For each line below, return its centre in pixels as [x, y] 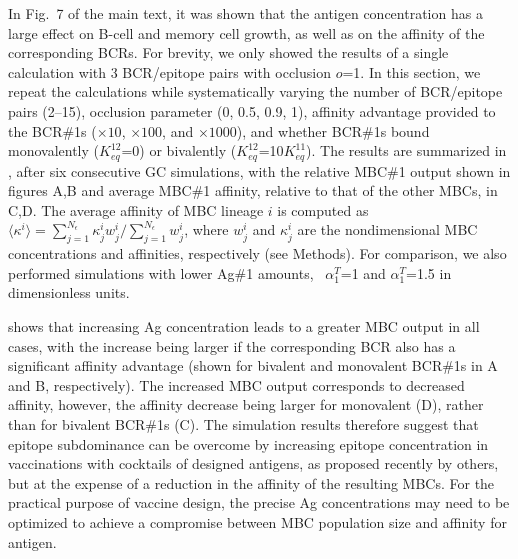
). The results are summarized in [406, 150]
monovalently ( [53, 150]
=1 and [363, 272]
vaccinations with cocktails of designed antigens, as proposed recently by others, [253, 463]
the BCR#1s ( [52, 130]
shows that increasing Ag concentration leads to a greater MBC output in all [244, 325]
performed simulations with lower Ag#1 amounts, [161, 272]
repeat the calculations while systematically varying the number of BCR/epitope [255, 91]
